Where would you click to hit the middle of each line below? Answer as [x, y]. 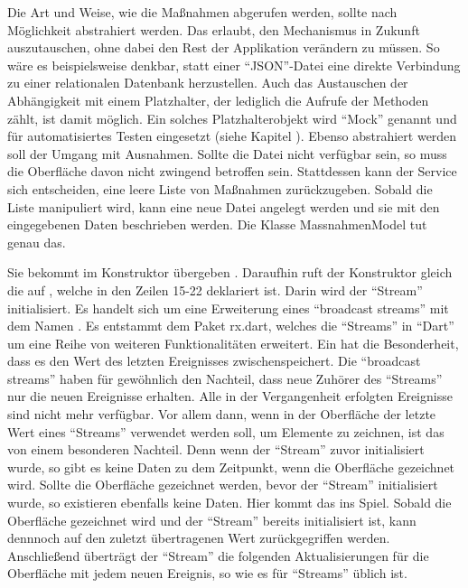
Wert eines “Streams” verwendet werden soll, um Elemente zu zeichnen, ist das [226, 431]
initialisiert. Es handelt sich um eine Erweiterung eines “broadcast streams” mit [228, 308]
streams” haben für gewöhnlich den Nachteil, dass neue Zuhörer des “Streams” [225, 378]
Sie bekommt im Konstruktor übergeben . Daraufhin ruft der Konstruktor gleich [230, 272]
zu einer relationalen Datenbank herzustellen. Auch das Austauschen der [208, 83]
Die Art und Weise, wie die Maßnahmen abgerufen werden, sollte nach [202, 12]
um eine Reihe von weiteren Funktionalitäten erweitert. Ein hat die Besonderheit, [233, 343]
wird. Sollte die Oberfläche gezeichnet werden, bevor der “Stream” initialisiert [223, 485]
